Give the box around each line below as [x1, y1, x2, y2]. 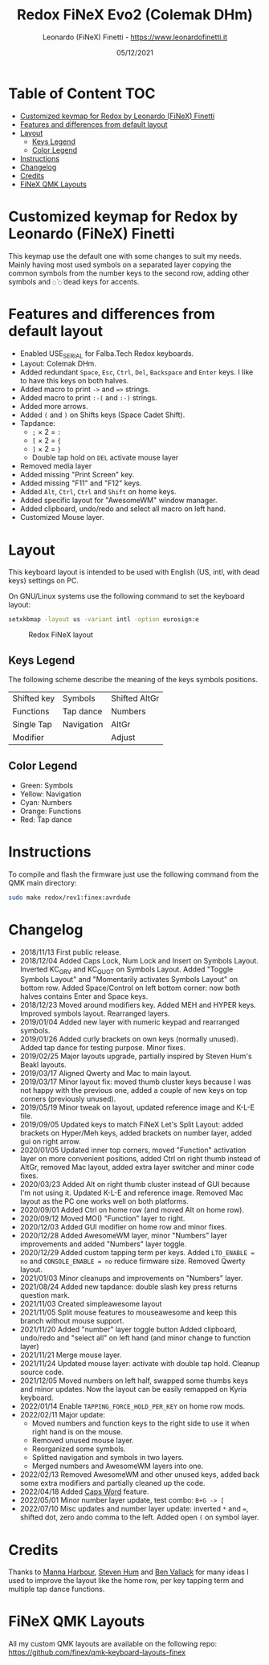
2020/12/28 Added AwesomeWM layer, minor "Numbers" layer [19, 1231, 227, 1241]
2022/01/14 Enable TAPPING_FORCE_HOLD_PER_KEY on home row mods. [19, 1401, 246, 1411]
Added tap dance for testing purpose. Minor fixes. [19, 1043, 186, 1053]
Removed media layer [19, 461, 92, 471]
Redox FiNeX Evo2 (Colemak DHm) [17, 6, 253, 24]
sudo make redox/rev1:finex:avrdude [8, 894, 131, 902]
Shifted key [12, 693, 55, 704]
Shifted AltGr [111, 693, 160, 704]
